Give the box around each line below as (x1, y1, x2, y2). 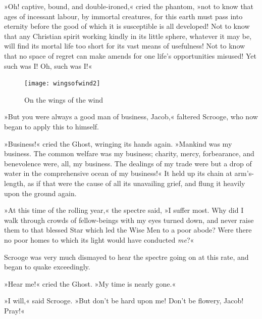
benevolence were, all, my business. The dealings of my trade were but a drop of (4, 158, 252, 168)
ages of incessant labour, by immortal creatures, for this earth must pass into (4, 11, 243, 21)
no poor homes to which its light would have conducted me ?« (4, 234, 194, 245)
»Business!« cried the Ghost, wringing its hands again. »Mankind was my (4, 138, 232, 149)
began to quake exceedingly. (4, 261, 90, 272)
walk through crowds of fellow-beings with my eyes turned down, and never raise (4, 214, 254, 225)
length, (4, 177, 26, 188)
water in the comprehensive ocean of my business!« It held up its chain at (4, 168, 232, 178)
